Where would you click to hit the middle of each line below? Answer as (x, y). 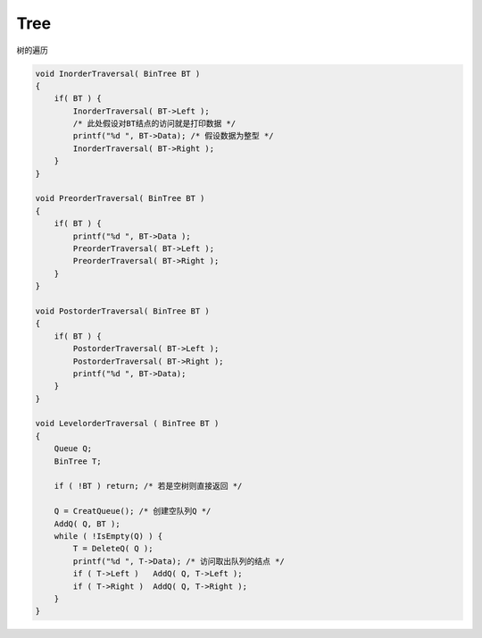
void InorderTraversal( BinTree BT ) (118, 73)
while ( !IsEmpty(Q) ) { (108, 536)
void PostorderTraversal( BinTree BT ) (122, 311)
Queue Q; (73, 449)
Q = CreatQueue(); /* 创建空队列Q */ (133, 511)
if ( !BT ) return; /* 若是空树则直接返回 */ (148, 486)
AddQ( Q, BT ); (87, 524)
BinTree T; (78, 461)
